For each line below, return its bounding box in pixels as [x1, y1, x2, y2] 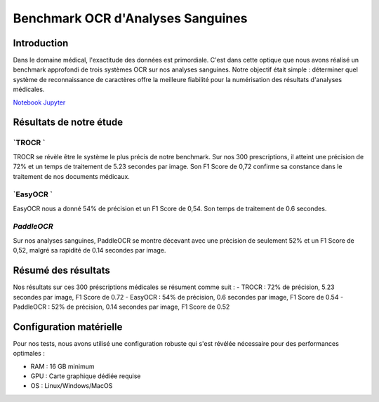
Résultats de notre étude [13, 116, 124, 128]
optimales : [13, 349, 45, 358]
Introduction [13, 37, 69, 49]
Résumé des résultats [13, 264, 110, 276]
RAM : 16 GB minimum [30, 362, 95, 370]
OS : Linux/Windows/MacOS [30, 382, 113, 390]
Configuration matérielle [13, 321, 123, 333]
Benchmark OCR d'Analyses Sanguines [13, 11, 248, 26]
